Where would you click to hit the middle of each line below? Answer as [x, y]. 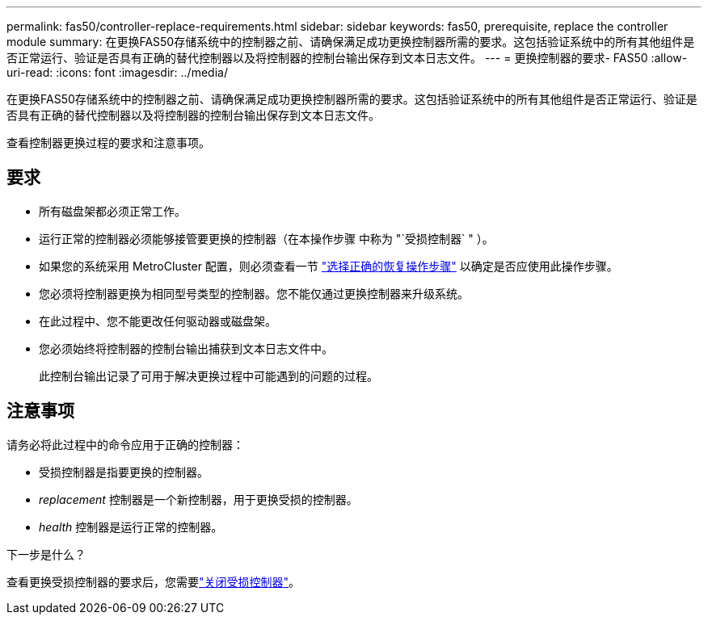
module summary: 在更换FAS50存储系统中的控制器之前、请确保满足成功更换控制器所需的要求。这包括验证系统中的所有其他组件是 [351, 42]
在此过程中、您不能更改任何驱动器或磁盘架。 [158, 321]
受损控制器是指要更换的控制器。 [124, 472]
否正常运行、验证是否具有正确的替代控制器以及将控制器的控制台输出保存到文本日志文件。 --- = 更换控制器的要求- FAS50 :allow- [347, 58]
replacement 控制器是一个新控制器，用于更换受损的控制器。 [198, 499]
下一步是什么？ [46, 554]
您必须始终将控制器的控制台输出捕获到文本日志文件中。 [186, 348]
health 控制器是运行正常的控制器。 [131, 527]
